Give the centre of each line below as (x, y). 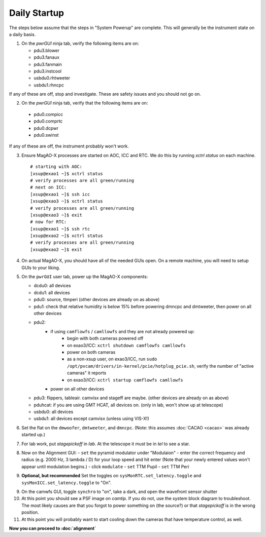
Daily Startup (36, 13)
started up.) (33, 435)
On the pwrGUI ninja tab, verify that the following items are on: (85, 103)
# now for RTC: (49, 222)
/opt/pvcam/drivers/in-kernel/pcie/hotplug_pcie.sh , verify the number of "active (160, 366)
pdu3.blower (47, 50)
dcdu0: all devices (52, 286)
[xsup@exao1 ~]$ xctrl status (67, 173)
